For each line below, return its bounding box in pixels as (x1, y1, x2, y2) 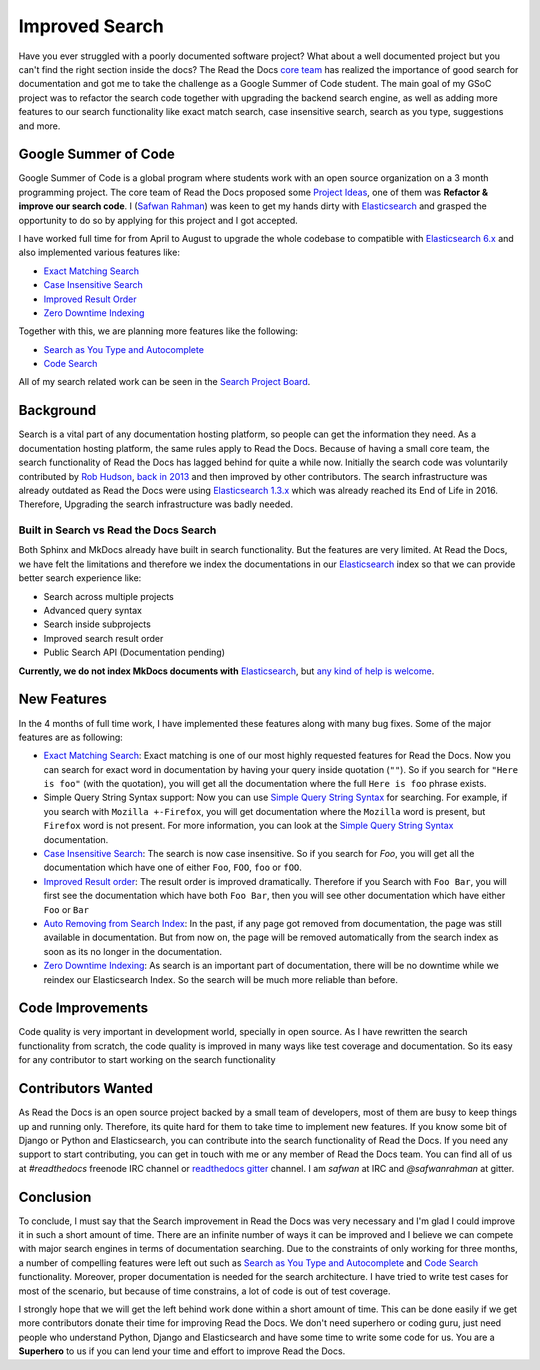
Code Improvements (18, 1000, 149, 1017)
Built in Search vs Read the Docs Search (18, 523, 217, 537)
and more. (18, 120, 61, 132)
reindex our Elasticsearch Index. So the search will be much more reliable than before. (43, 973, 399, 985)
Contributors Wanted (18, 1080, 154, 1097)
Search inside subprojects (43, 618, 152, 630)
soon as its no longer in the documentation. (43, 945, 223, 957)
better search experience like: (18, 572, 142, 584)
